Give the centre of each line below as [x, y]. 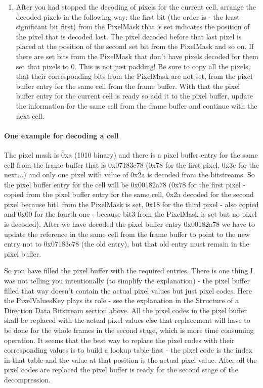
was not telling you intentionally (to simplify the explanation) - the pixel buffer [127, 281]
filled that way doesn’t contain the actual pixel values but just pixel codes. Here [128, 290]
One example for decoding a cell [61, 135]
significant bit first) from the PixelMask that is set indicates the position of [133, 27]
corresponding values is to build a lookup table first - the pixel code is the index [128, 350]
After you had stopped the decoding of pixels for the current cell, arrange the [136, 7]
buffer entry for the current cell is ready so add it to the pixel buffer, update [135, 96]
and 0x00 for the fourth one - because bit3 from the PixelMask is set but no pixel [130, 214]
